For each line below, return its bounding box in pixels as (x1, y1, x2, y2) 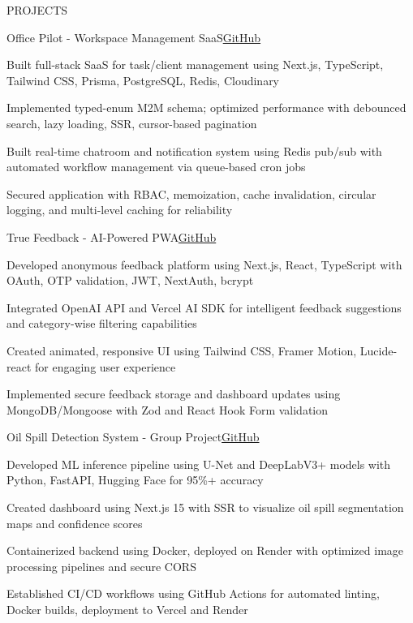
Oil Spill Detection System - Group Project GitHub (6, 428, 260, 445)
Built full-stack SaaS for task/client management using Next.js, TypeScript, (6, 56, 384, 73)
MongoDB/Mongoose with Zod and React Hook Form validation (6, 401, 329, 418)
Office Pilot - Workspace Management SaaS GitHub (6, 28, 261, 45)
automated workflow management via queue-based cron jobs (6, 158, 306, 175)
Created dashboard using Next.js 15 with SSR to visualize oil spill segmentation (6, 499, 404, 516)
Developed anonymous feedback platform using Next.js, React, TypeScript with (6, 256, 402, 273)
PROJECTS (6, 2, 68, 18)
